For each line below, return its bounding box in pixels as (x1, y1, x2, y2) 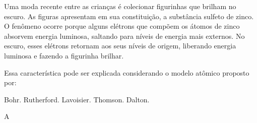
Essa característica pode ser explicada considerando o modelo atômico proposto (4, 67, 249, 78)
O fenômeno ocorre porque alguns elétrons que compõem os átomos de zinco (4, 21, 240, 31)
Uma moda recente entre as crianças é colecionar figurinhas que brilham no (4, 1, 236, 11)
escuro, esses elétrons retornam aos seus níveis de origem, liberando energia (4, 40, 236, 51)
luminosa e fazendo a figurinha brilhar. (4, 50, 124, 60)
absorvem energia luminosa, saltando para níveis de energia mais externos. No (4, 30, 245, 41)
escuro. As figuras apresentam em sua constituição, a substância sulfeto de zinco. (4, 11, 254, 21)
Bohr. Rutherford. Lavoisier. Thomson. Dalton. (4, 94, 150, 104)
